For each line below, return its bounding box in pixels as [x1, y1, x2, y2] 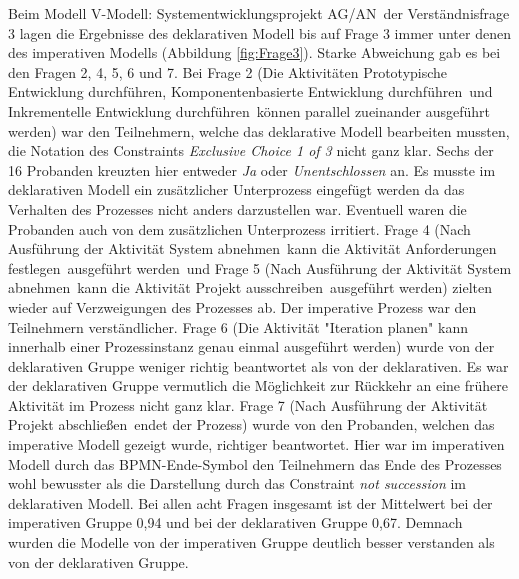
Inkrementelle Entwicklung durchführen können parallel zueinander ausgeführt [8, 100, 491, 121]
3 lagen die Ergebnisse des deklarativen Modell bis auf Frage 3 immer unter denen [8, 22, 511, 43]
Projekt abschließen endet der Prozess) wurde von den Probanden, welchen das [8, 414, 495, 435]
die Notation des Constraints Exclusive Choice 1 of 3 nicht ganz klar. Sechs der [8, 140, 494, 161]
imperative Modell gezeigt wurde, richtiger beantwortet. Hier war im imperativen [8, 434, 505, 455]
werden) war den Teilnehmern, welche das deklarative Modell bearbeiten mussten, [8, 120, 510, 141]
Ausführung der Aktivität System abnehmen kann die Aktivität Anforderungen [8, 238, 497, 259]
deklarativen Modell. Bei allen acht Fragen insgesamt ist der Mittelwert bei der [8, 492, 493, 513]
